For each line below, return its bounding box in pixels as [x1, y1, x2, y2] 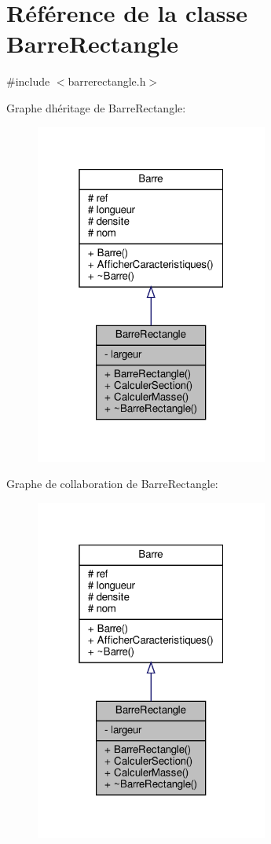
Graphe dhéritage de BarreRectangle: [6, 99, 186, 116]
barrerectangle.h [68, 73, 146, 90]
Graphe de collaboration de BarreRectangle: [6, 475, 218, 492]
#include [6, 73, 50, 90]
